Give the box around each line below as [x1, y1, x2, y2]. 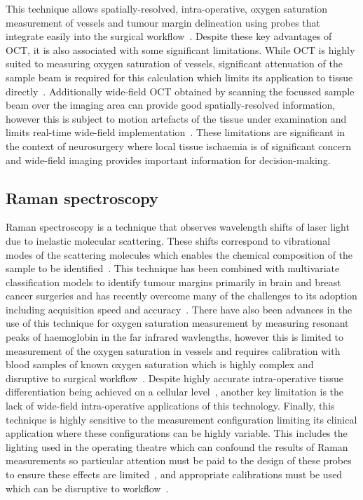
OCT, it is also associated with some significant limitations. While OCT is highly [6, 42, 355, 57]
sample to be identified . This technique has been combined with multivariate [6, 261, 340, 276]
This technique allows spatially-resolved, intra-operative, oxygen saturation [6, 1, 328, 15]
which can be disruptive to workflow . [6, 480, 169, 495]
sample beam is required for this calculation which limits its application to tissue [6, 69, 353, 84]
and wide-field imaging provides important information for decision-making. [6, 152, 331, 167]
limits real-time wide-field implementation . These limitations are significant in [6, 125, 345, 140]
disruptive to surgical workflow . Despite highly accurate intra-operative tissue [6, 370, 343, 385]
